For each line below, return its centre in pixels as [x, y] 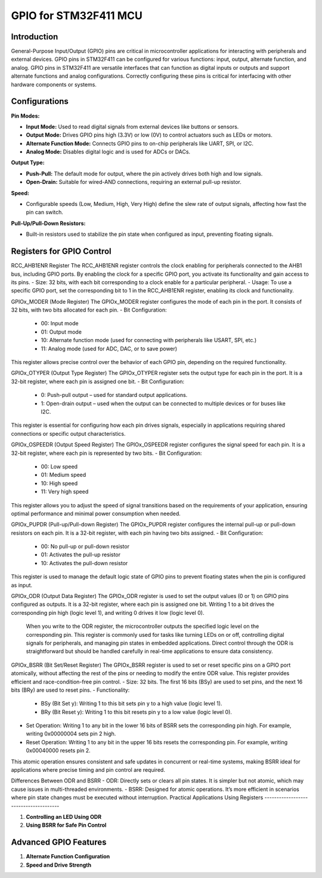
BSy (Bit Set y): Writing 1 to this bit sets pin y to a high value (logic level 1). [131, 704]
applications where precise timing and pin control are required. [88, 770]
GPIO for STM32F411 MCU [77, 16]
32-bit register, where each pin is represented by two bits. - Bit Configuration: [106, 453]
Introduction [35, 37]
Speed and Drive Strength [59, 865]
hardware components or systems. [54, 84]
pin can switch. [45, 212]
